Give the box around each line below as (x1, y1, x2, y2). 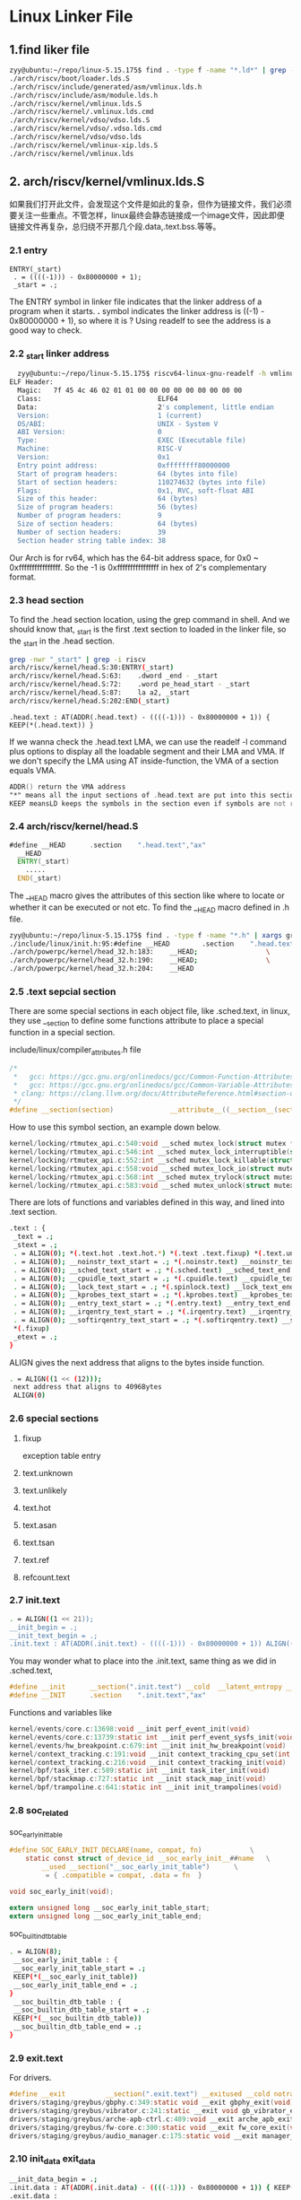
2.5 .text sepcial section (9, 985, 116, 998)
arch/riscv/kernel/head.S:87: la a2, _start (9, 688, 191, 697)
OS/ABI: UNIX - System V (17, 419, 219, 428)
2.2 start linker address (9, 347, 110, 361)
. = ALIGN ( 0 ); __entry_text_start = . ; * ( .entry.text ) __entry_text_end (13, 1299, 291, 1308)
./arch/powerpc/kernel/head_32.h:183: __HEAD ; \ (9, 947, 271, 956)
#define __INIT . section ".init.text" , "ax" (9, 1691, 206, 1700)
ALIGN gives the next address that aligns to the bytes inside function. (9, 1357, 265, 1367)
